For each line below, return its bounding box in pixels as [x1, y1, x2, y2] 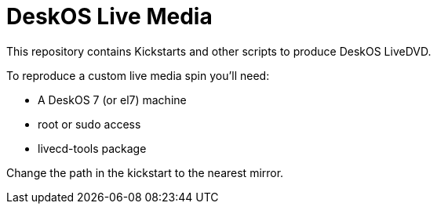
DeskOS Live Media [6, 3, 213, 30]
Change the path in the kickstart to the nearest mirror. [6, 165, 284, 179]
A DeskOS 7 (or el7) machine [38, 92, 187, 107]
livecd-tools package [38, 141, 147, 155]
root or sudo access [38, 117, 141, 131]
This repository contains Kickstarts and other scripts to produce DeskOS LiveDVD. [6, 44, 432, 58]
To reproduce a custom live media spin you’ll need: [6, 68, 270, 82]
